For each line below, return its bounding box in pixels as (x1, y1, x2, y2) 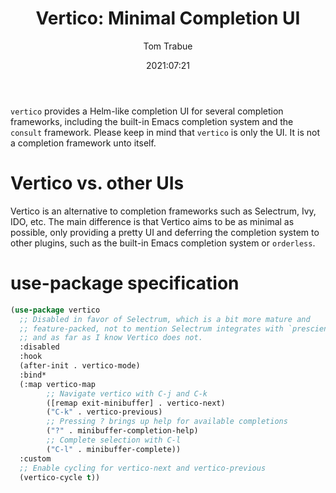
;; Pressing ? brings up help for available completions (46, 417, 288, 427)
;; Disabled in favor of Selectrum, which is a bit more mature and (19, 314, 311, 324)
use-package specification (10, 272, 240, 295)
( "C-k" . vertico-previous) (46, 407, 163, 417)
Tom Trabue (143, 40, 193, 52)
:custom (19, 453, 52, 464)
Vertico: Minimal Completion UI (35, 7, 301, 30)
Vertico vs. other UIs (10, 172, 185, 195)
